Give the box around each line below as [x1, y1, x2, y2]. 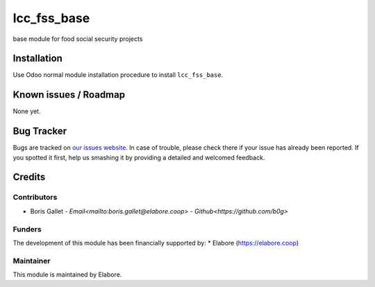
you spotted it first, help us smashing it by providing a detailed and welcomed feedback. [12, 153, 265, 162]
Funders [12, 224, 42, 234]
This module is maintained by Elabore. [12, 270, 122, 279]
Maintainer [12, 256, 51, 266]
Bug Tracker [12, 125, 67, 137]
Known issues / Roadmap [12, 89, 125, 101]
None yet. [12, 107, 41, 116]
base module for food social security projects [12, 35, 143, 43]
